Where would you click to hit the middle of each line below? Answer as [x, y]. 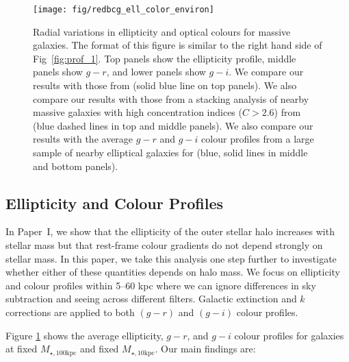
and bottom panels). [76, 166]
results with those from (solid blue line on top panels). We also [165, 85]
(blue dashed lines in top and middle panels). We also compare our [173, 125]
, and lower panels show [156, 72]
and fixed [99, 349]
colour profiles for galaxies [289, 335]
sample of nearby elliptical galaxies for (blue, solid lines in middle [170, 152]
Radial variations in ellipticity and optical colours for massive [162, 31]
